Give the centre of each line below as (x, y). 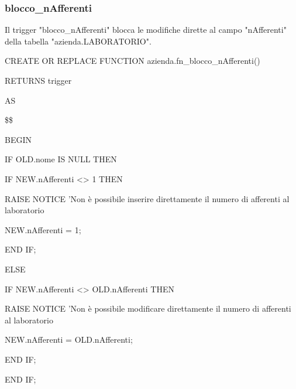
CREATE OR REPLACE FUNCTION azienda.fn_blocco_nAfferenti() (132, 61)
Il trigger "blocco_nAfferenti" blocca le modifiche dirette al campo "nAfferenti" (146, 30)
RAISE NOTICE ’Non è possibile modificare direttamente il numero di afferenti (148, 308)
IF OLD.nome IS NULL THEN (61, 159)
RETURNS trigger (38, 80)
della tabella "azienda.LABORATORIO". (78, 41)
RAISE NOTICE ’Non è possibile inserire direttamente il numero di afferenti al (147, 198)
